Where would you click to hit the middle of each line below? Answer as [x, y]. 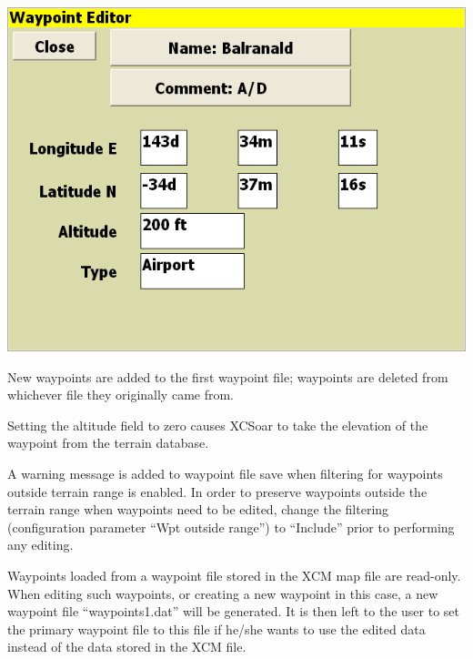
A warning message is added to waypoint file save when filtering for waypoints [225, 473]
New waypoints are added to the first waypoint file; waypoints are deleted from [228, 376]
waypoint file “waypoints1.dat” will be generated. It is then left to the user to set [233, 611]
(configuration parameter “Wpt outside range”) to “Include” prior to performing [231, 527]
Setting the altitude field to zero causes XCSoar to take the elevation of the [218, 425]
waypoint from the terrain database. [108, 443]
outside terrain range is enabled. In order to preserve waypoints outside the [217, 491]
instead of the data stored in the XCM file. [127, 647]
